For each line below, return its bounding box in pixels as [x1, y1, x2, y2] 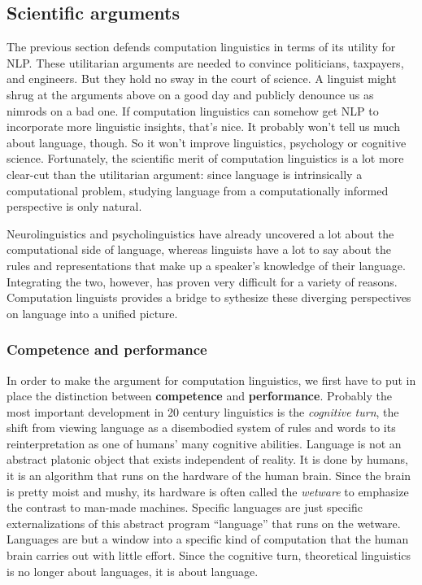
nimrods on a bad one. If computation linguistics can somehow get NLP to [7, 102, 379, 119]
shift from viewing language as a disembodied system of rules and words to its [7, 419, 396, 436]
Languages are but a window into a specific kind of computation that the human [7, 530, 409, 548]
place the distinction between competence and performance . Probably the [7, 387, 392, 404]
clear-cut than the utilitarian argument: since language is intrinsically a [7, 165, 363, 182]
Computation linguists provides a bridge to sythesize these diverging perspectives [7, 289, 411, 306]
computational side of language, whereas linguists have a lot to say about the [7, 241, 391, 258]
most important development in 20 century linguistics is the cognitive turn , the [7, 403, 399, 420]
